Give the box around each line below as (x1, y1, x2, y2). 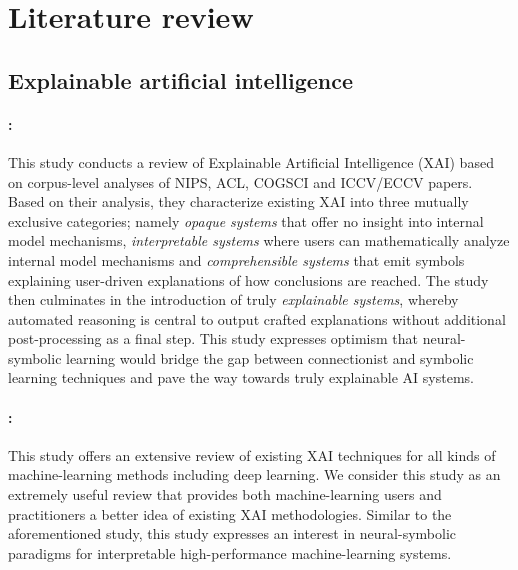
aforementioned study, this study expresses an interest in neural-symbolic (8, 523, 456, 544)
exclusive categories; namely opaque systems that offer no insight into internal (8, 210, 484, 231)
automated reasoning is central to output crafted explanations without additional (8, 308, 506, 329)
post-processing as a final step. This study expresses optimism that (8, 328, 419, 349)
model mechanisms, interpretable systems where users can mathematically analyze (8, 230, 510, 251)
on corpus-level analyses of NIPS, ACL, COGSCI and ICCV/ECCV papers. (8, 171, 473, 192)
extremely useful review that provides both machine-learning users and (8, 484, 442, 505)
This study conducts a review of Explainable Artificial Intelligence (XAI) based (8, 151, 494, 172)
